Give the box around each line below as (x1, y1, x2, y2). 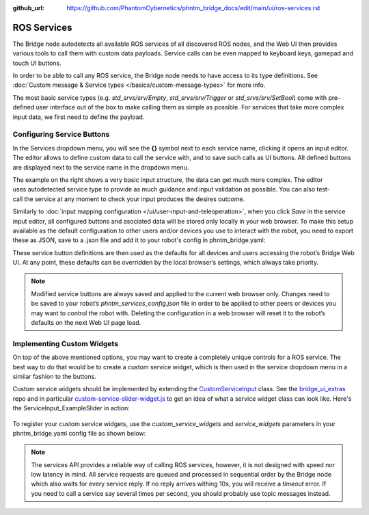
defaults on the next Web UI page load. (31, 319, 141, 327)
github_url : (12, 4, 44, 12)
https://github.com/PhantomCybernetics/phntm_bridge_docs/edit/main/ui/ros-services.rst (66, 4, 320, 12)
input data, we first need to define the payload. (12, 113, 145, 121)
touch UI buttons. (12, 59, 61, 67)
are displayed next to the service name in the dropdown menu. (12, 163, 189, 171)
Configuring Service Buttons (12, 130, 110, 140)
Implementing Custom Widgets (12, 339, 119, 348)
